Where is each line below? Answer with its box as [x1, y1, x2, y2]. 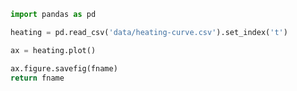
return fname [10, 73, 65, 83]
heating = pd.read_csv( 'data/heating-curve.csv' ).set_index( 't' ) [10, 27, 288, 37]
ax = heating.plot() [10, 45, 97, 55]
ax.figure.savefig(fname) [10, 63, 118, 74]
